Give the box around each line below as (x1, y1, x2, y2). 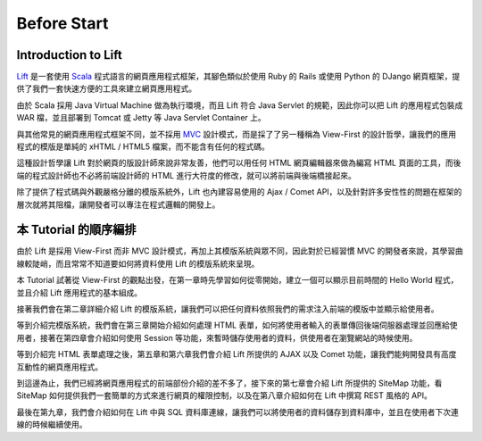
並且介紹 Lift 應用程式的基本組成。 (16, 287, 143, 298)
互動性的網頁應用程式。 (16, 362, 103, 372)
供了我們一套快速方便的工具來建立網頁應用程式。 (16, 83, 196, 94)
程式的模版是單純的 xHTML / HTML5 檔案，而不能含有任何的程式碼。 (16, 141, 270, 152)
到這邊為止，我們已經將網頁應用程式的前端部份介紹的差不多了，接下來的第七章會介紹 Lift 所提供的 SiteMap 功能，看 (16, 378, 443, 388)
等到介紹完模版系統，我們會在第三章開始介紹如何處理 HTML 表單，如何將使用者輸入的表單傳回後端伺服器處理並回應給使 (16, 320, 458, 330)
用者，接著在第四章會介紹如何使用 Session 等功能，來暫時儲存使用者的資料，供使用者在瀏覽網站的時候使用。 (16, 332, 418, 343)
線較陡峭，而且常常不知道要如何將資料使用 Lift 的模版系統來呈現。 (16, 258, 260, 269)
